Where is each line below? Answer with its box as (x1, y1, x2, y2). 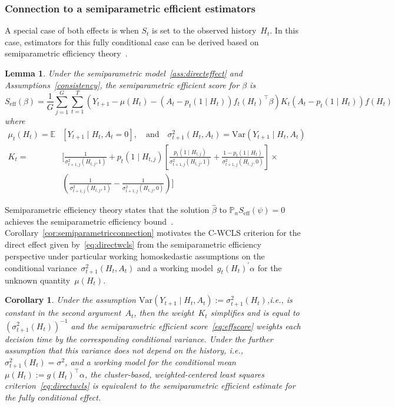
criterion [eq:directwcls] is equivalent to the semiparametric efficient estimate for (5, 379, 296, 392)
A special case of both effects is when (5, 24, 139, 36)
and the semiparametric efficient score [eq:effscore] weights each (71, 319, 301, 332)
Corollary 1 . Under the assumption (5, 293, 136, 306)
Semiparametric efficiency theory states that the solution (5, 203, 210, 216)
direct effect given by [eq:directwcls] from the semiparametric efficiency (5, 238, 261, 250)
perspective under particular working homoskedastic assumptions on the (5, 249, 265, 262)
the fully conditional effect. (5, 391, 101, 403)
